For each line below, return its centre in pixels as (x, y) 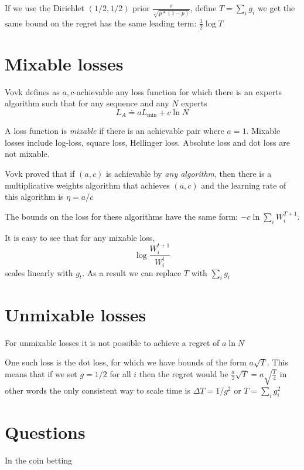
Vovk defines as (32, 91)
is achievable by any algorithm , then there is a (189, 174)
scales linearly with (39, 272)
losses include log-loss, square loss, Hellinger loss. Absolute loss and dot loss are (147, 142)
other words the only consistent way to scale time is (98, 390)
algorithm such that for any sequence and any (87, 103)
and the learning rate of (244, 185)
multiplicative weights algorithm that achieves (87, 185)
